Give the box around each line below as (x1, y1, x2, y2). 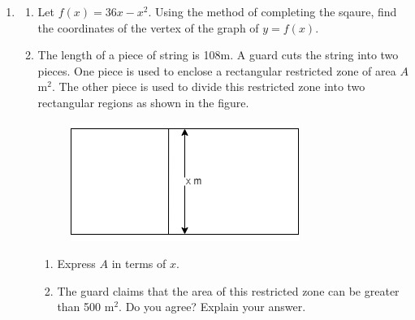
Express (57, 255, 96, 272)
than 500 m (57, 298, 115, 315)
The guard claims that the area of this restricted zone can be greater (57, 282, 400, 299)
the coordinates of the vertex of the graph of (37, 19, 259, 36)
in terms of (111, 255, 166, 272)
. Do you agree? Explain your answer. (119, 298, 306, 315)
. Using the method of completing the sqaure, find (148, 3, 397, 19)
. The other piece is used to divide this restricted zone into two (51, 78, 365, 95)
